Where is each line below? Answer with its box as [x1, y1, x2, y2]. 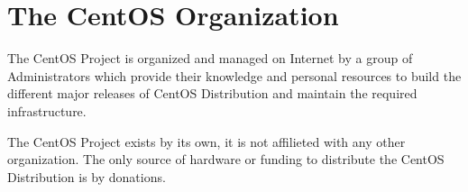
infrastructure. [7, 101, 87, 120]
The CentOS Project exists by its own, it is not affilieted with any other [7, 132, 406, 151]
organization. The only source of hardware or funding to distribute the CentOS [7, 150, 445, 169]
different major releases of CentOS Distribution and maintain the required [7, 84, 418, 103]
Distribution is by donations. [7, 167, 166, 186]
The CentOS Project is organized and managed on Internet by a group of [7, 49, 413, 68]
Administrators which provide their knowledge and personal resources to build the [7, 66, 462, 85]
